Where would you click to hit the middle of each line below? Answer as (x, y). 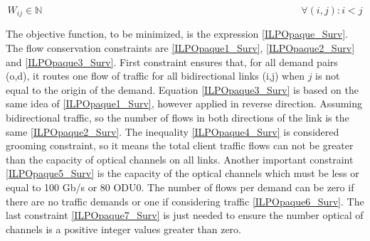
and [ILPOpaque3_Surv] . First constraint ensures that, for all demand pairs (172, 61)
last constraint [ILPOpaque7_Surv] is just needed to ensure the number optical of (185, 215)
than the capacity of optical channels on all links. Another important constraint (180, 159)
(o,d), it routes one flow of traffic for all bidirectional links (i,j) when (155, 76)
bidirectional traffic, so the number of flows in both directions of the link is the (178, 118)
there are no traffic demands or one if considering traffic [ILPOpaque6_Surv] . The (185, 201)
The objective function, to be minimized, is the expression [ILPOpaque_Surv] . (177, 34)
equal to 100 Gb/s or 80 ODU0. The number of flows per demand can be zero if (180, 187)
